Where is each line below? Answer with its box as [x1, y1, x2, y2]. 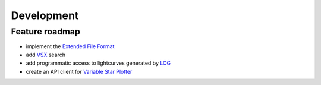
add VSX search [26, 51, 65, 58]
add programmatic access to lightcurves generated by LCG [26, 59, 171, 67]
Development [11, 9, 79, 22]
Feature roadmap [11, 26, 80, 37]
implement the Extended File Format [26, 43, 115, 50]
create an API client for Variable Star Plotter [26, 68, 133, 75]
